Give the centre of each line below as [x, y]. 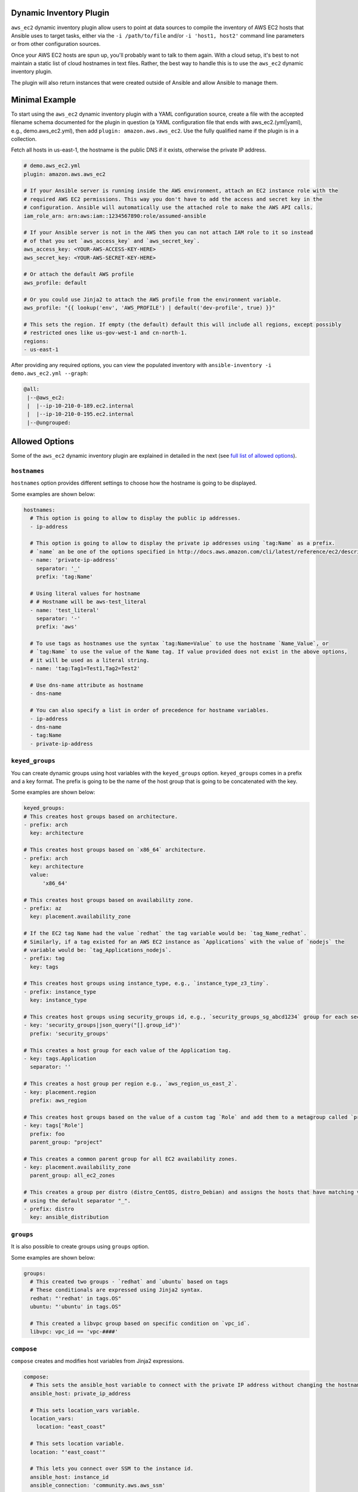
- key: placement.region [60, 1092]
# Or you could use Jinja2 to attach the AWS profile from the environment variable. [152, 299]
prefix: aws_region [58, 1100]
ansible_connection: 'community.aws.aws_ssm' [98, 1485]
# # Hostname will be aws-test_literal [88, 602]
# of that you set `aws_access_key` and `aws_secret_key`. [112, 241]
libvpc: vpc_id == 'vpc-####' [74, 1332]
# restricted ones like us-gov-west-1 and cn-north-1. [105, 333]
